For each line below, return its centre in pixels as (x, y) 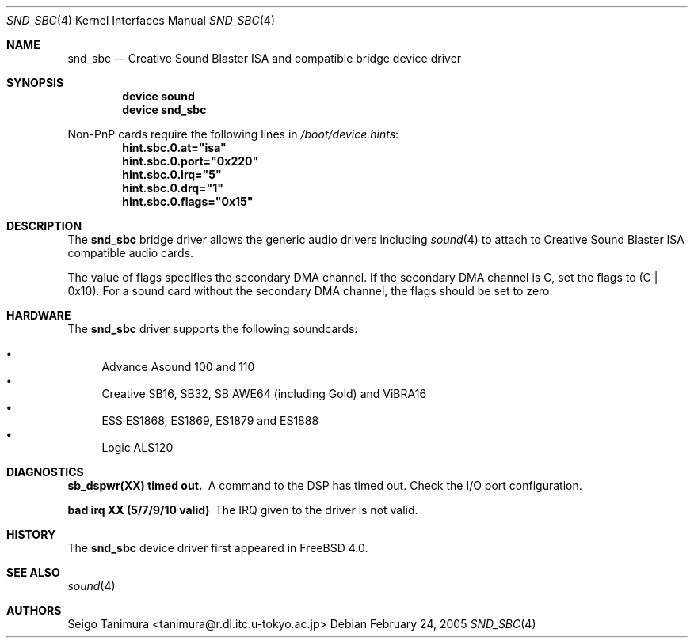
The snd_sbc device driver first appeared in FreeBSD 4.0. (218, 548)
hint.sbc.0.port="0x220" (191, 161)
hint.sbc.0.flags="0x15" (188, 201)
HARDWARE (39, 315)
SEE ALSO (33, 572)
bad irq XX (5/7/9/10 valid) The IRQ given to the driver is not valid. (243, 510)
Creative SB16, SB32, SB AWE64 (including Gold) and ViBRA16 (264, 394)
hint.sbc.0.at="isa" (174, 148)
